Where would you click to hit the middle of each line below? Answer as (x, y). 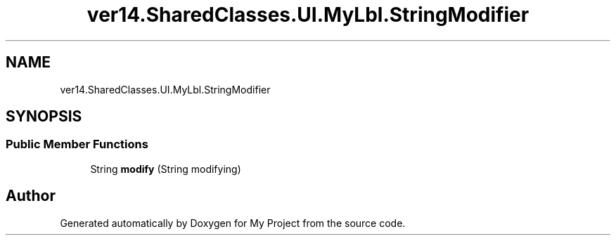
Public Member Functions (77, 144)
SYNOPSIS (44, 117)
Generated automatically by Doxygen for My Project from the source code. (233, 223)
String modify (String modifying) (166, 169)
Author (31, 196)
